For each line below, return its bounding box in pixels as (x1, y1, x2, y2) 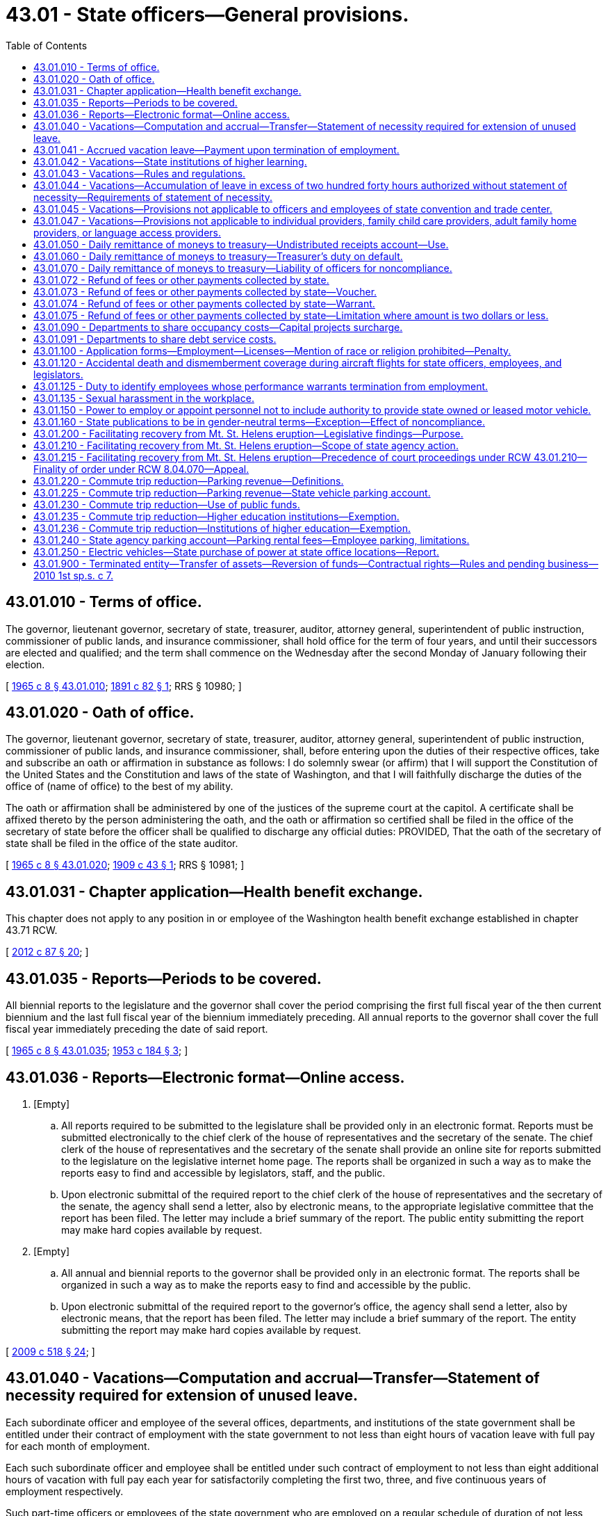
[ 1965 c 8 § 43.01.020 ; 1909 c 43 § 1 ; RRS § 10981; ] (6, 859, 245, 871)
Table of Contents (6, 39, 88, 51)
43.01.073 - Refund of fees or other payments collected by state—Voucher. (33, 285, 377, 298)
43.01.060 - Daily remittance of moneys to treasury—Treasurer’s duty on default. (33, 250, 403, 262)
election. (6, 658, 45, 670)
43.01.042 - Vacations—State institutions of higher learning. (33, 155, 307, 168)
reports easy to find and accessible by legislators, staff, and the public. (61, 1166, 386, 1179)
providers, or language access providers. (33, 226, 222, 239)
